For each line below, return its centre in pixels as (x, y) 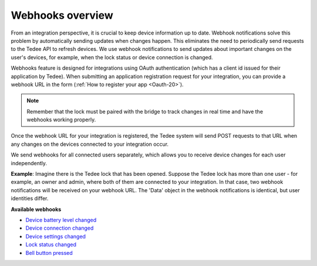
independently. (29, 163)
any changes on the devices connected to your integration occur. (90, 144)
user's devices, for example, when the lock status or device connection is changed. (112, 57)
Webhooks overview (62, 15)
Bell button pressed (49, 253)
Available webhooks (36, 209)
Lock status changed (51, 245)
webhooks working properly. (61, 120)
